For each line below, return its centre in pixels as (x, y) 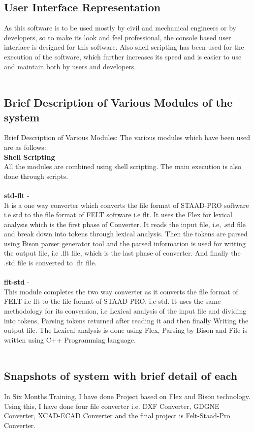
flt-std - (17, 282)
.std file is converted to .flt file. (50, 263)
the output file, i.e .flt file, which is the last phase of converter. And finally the (122, 253)
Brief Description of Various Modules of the (118, 102)
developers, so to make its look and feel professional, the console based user (118, 37)
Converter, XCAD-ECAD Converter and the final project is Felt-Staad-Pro (117, 416)
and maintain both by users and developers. (70, 66)
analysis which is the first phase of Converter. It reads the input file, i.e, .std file (125, 224)
